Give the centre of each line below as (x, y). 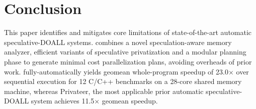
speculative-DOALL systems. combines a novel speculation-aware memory (118, 42)
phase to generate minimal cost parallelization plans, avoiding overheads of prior (128, 61)
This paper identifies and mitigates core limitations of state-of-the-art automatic (128, 32)
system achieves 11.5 (63, 101)
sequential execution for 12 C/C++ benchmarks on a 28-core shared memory (123, 81)
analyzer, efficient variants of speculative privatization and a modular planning (125, 52)
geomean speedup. (130, 101)
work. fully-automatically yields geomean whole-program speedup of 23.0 (116, 71)
